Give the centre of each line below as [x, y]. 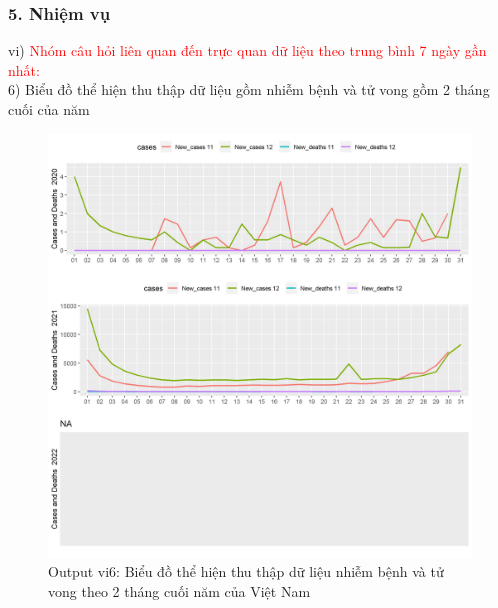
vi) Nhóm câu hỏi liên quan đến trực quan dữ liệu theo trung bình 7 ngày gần [247, 50]
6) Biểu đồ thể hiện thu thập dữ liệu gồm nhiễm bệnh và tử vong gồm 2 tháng [249, 89]
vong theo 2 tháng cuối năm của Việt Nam [179, 590]
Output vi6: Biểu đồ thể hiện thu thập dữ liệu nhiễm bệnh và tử [246, 571]
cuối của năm [49, 109]
